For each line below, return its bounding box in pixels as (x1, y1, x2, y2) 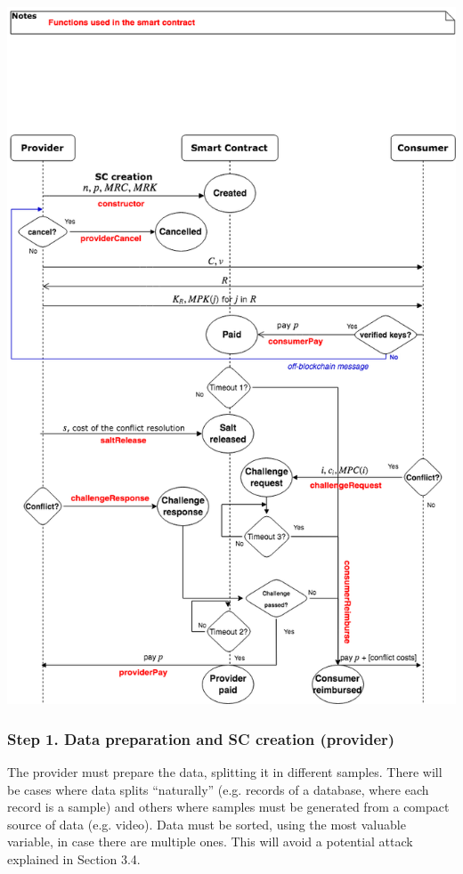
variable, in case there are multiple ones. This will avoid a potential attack (7, 832, 413, 851)
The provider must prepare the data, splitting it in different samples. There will (7, 762, 443, 781)
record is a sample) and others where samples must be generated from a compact (7, 797, 450, 816)
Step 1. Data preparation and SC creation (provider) (7, 727, 395, 749)
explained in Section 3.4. (7, 849, 141, 868)
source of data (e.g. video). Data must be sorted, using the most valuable (7, 814, 406, 833)
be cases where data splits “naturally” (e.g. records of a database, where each (7, 780, 429, 798)
